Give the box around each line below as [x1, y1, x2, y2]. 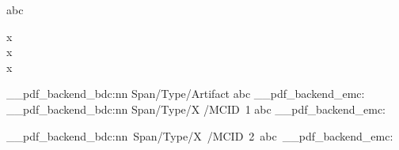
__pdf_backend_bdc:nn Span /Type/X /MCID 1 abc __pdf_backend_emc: [6, 100, 386, 117]
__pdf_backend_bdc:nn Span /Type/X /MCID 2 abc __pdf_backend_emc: [6, 127, 393, 144]
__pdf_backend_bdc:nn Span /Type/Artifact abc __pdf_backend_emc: [6, 85, 365, 102]
